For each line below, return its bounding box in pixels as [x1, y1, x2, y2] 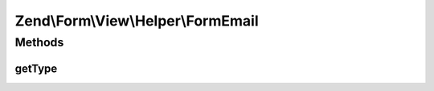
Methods [14, 35, 64, 49]
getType [14, 61, 58, 75]
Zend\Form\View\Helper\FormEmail [14, 12, 259, 30]
